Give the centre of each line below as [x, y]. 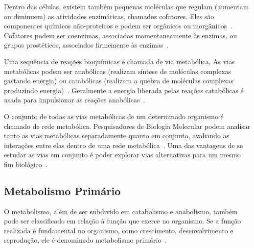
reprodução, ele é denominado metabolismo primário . [85, 240]
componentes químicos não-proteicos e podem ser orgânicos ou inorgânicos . [118, 26]
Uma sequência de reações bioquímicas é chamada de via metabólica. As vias [119, 61]
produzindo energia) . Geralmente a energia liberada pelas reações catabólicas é [124, 90]
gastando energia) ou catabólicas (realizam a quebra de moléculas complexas [119, 81]
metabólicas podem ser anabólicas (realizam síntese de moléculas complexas [118, 71]
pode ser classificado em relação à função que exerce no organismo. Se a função [123, 221]
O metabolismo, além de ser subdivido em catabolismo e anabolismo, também [121, 211]
